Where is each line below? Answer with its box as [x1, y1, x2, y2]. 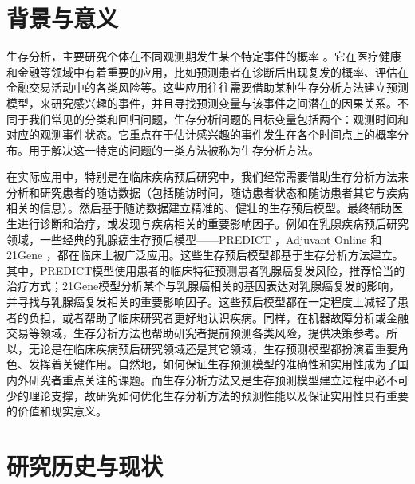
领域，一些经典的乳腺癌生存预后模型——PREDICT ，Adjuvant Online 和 [6, 230, 382, 247]
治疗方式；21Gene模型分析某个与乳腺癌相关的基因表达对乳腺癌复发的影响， [6, 277, 401, 294]
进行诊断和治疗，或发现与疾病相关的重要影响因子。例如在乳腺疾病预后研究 [17, 215, 409, 232]
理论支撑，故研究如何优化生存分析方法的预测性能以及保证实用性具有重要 [28, 387, 409, 403]
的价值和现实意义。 [6, 403, 107, 419]
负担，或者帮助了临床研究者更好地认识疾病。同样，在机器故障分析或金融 [28, 309, 409, 325]
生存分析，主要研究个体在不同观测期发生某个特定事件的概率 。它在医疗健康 [6, 48, 401, 65]
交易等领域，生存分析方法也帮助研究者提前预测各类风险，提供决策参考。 [6, 325, 386, 341]
